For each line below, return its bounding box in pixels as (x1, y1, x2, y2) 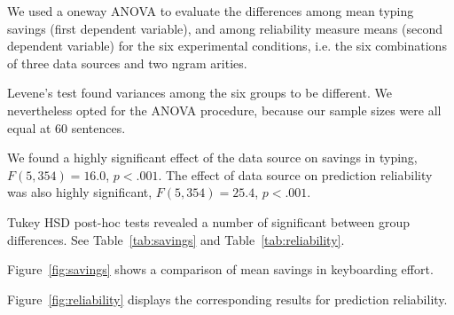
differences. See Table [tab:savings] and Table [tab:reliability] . (7, 230, 345, 248)
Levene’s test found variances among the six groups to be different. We (7, 83, 392, 102)
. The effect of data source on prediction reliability (158, 165, 433, 184)
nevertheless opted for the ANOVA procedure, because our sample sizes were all (7, 100, 442, 119)
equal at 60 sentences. (7, 118, 126, 137)
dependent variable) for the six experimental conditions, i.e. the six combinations (7, 36, 447, 55)
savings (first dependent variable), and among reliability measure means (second (7, 19, 443, 37)
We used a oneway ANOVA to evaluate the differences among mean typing (7, 2, 414, 20)
